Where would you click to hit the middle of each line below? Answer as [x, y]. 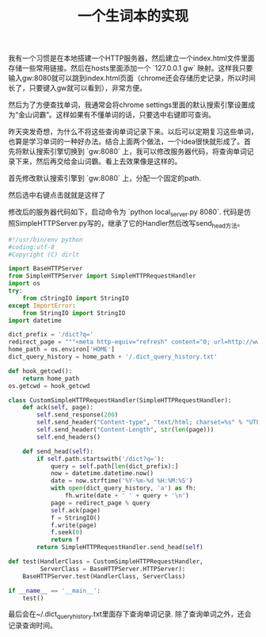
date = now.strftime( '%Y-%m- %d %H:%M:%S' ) [122, 481]
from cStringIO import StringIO [76, 298]
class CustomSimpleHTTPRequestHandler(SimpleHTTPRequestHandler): [120, 400]
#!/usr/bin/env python [46, 240]
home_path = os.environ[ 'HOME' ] [61, 350]
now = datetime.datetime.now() [102, 474]
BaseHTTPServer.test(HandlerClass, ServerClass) [104, 576]
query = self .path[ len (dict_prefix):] [114, 466]
